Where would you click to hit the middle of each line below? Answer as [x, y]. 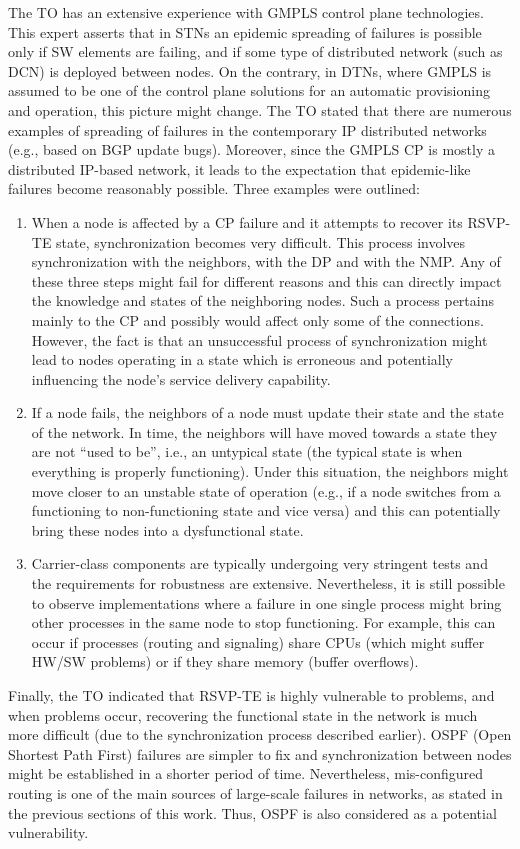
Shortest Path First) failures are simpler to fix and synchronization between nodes [260, 753]
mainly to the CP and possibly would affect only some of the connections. [257, 319]
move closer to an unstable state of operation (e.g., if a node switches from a [266, 490]
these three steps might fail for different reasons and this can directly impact [266, 280]
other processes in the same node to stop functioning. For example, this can [263, 622]
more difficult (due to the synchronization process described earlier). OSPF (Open [260, 734]
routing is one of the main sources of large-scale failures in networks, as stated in [255, 792]
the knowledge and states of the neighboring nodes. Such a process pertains [262, 300]
